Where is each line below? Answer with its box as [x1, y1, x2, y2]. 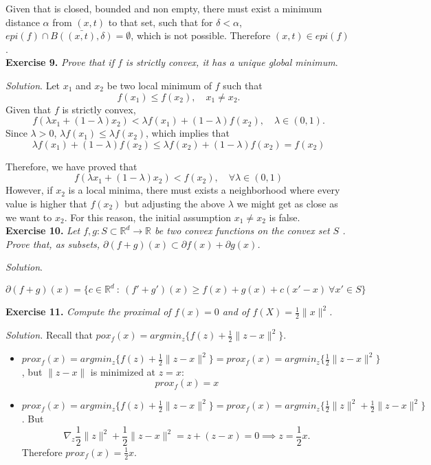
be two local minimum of [107, 78, 212, 92]
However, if [5, 183, 53, 197]
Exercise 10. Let [5, 223, 80, 238]
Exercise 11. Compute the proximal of [5, 304, 171, 319]
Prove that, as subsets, [5, 236, 100, 251]
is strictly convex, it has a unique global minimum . [125, 55, 338, 69]
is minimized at [90, 364, 156, 378]
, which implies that [146, 126, 230, 140]
